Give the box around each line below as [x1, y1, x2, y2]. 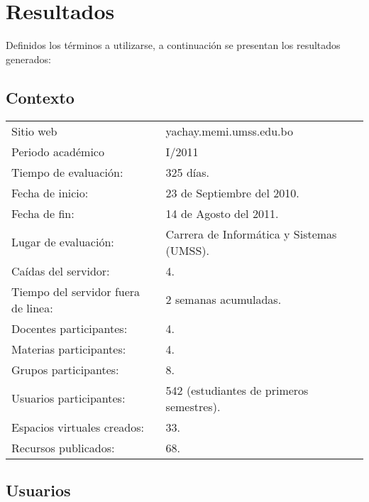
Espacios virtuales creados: [11, 418, 144, 435]
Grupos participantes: [11, 361, 119, 378]
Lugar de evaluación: [11, 234, 114, 251]
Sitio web [11, 122, 57, 139]
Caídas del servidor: [11, 262, 110, 279]
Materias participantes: [11, 340, 126, 357]
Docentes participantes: [11, 320, 128, 337]
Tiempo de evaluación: [11, 163, 123, 180]
